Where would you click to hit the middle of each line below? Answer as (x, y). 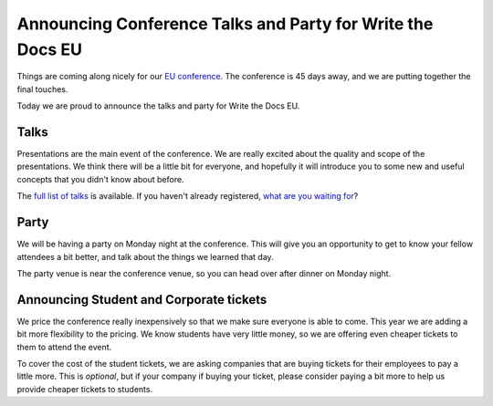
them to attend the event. (64, 347)
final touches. (42, 89)
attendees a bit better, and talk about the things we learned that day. (145, 256)
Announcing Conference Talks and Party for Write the (225, 24)
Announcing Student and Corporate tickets (142, 300)
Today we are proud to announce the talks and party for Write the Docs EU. (158, 106)
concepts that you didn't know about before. (100, 179)
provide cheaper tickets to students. (85, 389)
